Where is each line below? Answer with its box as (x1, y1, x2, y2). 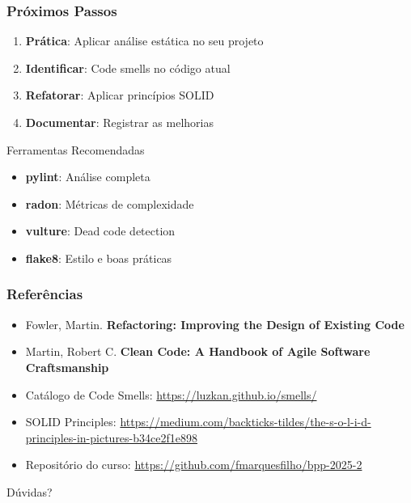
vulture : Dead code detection (25, 222, 176, 239)
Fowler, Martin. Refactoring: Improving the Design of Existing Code (25, 315, 405, 332)
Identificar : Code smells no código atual (25, 59, 231, 76)
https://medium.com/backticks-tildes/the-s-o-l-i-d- (120, 413, 371, 430)
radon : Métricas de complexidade (25, 195, 194, 212)
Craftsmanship (25, 358, 109, 375)
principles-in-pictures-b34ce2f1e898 (25, 429, 197, 446)
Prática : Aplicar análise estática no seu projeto (25, 32, 264, 49)
